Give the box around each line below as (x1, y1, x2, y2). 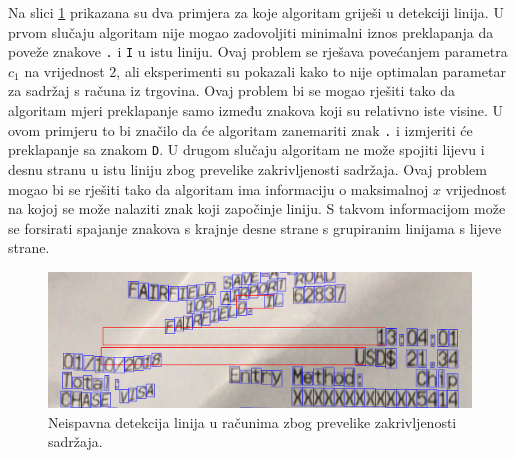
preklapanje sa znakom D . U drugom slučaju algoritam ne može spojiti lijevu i (8, 139, 485, 160)
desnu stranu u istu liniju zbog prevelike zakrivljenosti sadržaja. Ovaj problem (8, 158, 487, 179)
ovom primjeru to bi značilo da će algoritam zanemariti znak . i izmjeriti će (8, 119, 473, 140)
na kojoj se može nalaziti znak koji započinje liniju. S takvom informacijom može (8, 198, 506, 219)
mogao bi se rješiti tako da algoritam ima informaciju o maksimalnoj (8, 178, 429, 199)
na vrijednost (24, 60, 105, 81)
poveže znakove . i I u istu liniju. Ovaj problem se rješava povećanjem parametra (8, 41, 508, 62)
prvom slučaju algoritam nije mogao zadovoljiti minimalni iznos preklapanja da (8, 21, 494, 42)
